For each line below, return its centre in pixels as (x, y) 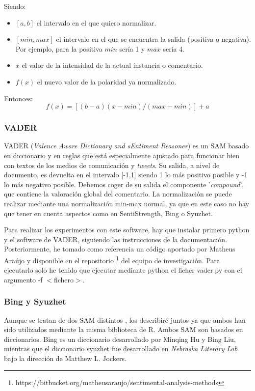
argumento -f (23, 279)
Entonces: (18, 98)
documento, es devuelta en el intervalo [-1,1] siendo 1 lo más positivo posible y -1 (126, 175)
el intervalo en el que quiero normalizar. (96, 22)
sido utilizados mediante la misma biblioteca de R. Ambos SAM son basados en (124, 329)
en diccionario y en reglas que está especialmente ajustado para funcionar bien (122, 155)
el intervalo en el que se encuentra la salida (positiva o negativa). (153, 39)
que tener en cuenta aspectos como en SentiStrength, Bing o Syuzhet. (108, 213)
